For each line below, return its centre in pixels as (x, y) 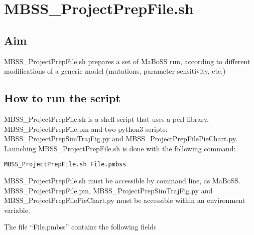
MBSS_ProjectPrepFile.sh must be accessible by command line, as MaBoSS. (122, 180)
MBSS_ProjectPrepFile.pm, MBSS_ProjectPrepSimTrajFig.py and (108, 190)
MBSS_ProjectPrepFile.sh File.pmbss (65, 165)
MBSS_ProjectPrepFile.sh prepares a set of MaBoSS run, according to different (127, 61)
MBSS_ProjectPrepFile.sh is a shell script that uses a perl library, (106, 119)
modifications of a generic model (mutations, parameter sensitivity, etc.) (115, 71)
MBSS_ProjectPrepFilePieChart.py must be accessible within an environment (125, 200)
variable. (17, 210)
